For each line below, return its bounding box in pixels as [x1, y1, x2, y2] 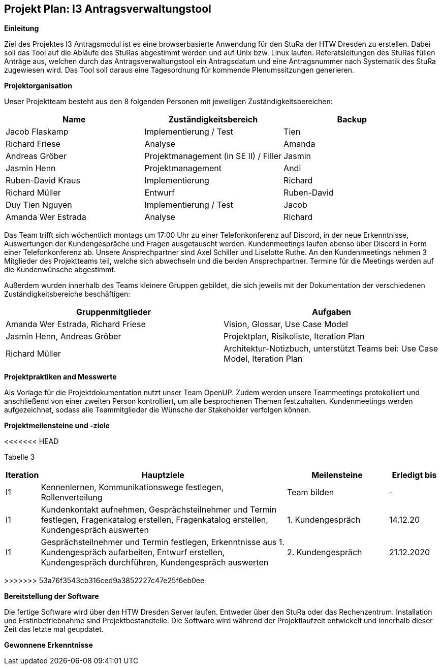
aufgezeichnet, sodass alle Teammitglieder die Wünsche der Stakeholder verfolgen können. [4, 405, 311, 415]
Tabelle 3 [4, 453, 35, 462]
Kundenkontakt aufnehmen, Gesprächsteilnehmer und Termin [41, 504, 277, 515]
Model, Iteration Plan [224, 354, 303, 364]
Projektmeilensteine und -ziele [4, 421, 110, 430]
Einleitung [4, 24, 39, 33]
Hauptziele [141, 470, 184, 481]
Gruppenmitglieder [76, 307, 151, 317]
